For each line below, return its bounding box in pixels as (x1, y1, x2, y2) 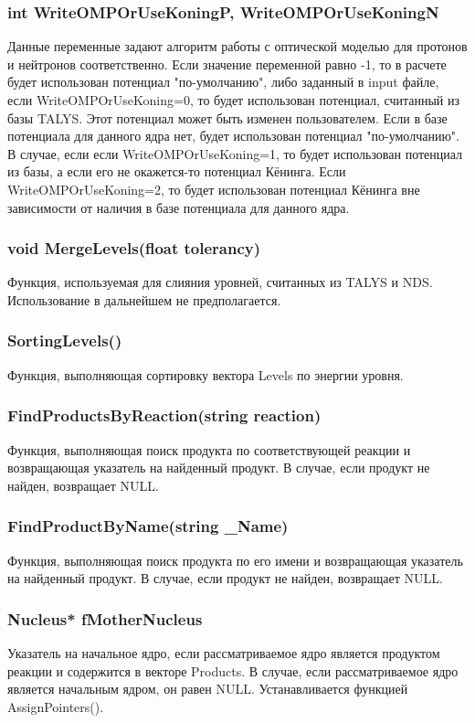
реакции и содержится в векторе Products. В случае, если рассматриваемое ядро (7, 661, 459, 680)
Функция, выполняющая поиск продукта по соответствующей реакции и (7, 440, 411, 459)
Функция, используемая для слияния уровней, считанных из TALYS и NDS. (7, 272, 433, 292)
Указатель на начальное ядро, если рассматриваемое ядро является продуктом (7, 643, 440, 662)
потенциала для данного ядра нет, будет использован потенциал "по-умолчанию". (7, 126, 459, 145)
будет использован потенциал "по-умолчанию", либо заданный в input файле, (7, 72, 439, 91)
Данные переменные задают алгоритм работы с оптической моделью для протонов (7, 37, 468, 56)
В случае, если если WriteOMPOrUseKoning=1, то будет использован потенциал (7, 144, 463, 163)
